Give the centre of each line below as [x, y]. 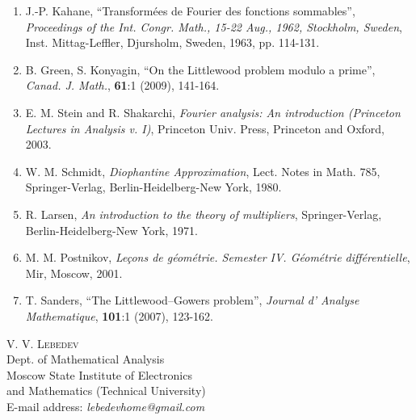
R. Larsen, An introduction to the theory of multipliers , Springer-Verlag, [204, 214]
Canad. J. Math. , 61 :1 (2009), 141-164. [122, 85]
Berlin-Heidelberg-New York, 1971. [111, 230]
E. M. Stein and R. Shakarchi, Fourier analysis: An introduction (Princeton [213, 112]
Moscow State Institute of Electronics [99, 374]
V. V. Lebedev [43, 343]
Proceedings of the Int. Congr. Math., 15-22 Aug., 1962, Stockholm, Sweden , [214, 26]
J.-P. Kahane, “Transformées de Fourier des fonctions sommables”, [190, 10]
